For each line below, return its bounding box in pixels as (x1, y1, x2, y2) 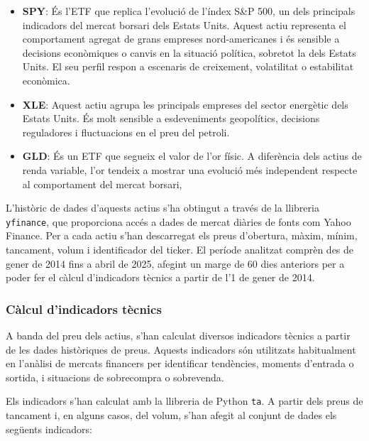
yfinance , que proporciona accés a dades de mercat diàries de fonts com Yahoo (6, 214, 351, 229)
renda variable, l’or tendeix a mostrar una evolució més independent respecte (22, 162, 358, 177)
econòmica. (22, 72, 70, 87)
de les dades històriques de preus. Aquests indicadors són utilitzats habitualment (6, 342, 356, 356)
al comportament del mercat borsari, (22, 176, 182, 191)
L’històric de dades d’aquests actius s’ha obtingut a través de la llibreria (6, 200, 319, 215)
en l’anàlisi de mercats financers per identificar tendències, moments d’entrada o (6, 356, 354, 371)
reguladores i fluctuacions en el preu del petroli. (22, 124, 230, 139)
